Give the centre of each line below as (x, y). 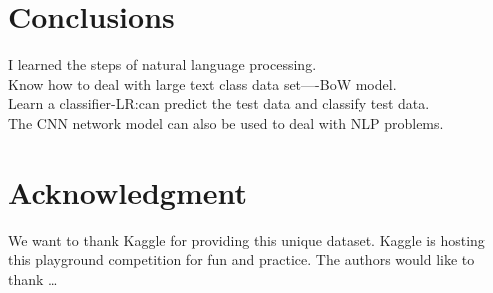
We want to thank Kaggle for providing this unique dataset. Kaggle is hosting (246, 239)
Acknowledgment (127, 191)
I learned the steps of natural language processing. (162, 64)
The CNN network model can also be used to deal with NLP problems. (226, 122)
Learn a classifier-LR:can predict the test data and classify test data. (219, 103)
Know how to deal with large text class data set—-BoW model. (202, 83)
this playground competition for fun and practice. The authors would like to (241, 259)
